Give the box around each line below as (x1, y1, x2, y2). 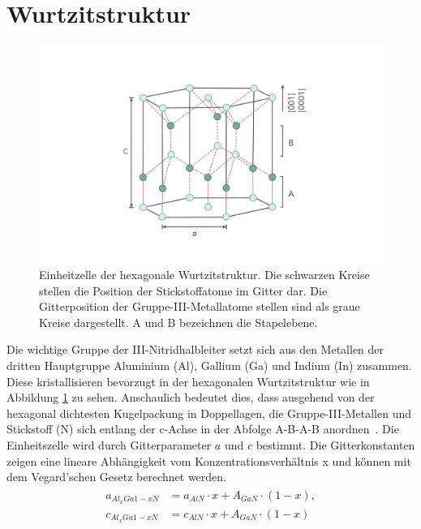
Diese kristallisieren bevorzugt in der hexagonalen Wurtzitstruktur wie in (6, 372, 370, 389)
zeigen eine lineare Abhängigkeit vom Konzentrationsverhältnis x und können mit (6, 452, 411, 469)
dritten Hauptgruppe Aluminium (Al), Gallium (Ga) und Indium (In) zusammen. (6, 357, 412, 374)
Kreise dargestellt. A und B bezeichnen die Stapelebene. (39, 313, 318, 330)
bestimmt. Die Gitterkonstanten (256, 437, 415, 454)
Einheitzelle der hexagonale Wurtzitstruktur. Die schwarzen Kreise (39, 266, 370, 283)
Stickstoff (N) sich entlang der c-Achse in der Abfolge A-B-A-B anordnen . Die (6, 420, 399, 437)
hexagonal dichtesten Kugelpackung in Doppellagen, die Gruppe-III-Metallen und (6, 404, 412, 421)
